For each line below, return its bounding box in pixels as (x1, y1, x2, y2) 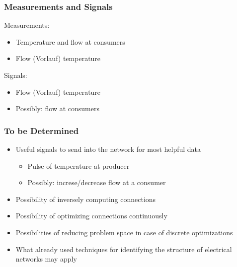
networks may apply (15, 254, 77, 264)
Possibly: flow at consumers (15, 103, 99, 114)
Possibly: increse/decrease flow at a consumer (27, 177, 166, 188)
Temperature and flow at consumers (15, 36, 125, 47)
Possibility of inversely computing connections (15, 194, 156, 204)
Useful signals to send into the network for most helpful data (15, 144, 201, 154)
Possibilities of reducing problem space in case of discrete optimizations (15, 227, 233, 237)
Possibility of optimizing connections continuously (15, 210, 167, 221)
